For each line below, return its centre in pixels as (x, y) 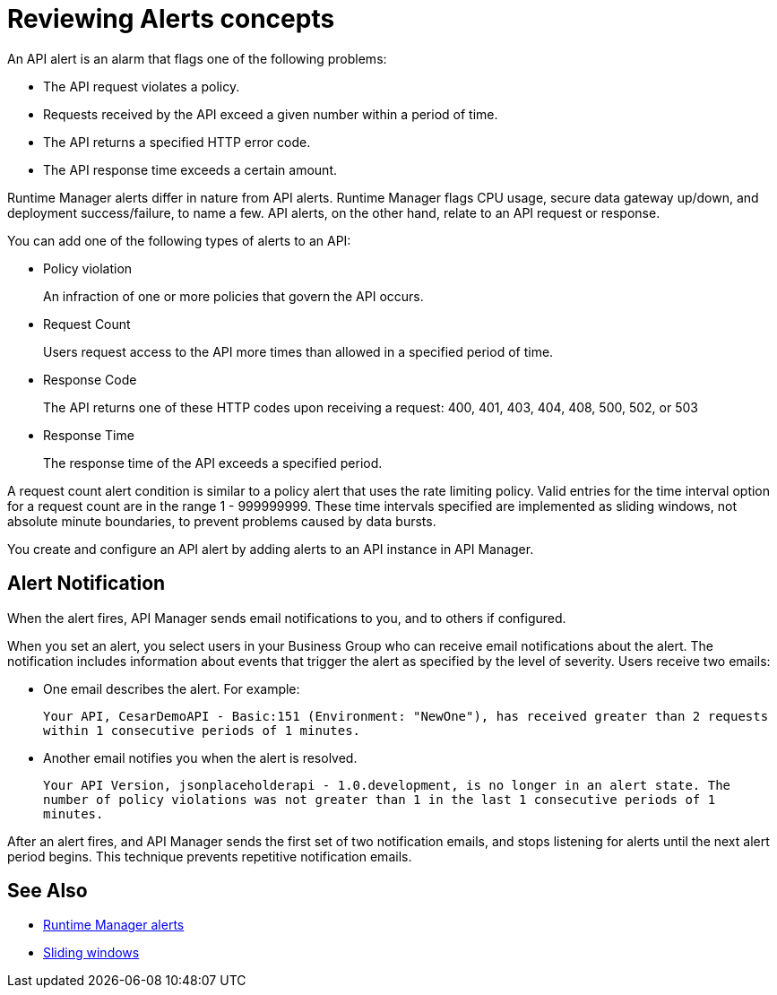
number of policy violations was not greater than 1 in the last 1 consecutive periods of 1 (380, 799)
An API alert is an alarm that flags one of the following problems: (197, 58)
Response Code (90, 379)
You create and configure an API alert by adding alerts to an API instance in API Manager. (271, 549)
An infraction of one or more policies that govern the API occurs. (233, 296)
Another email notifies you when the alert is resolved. (200, 757)
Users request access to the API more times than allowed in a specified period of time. (298, 351)
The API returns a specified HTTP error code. (177, 142)
